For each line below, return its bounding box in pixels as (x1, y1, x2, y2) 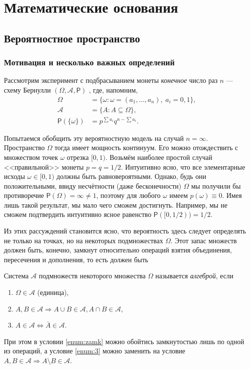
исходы (4, 171, 25, 181)
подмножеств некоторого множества (39, 271, 146, 281)
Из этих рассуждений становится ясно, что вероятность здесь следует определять (4, 226, 246, 236)
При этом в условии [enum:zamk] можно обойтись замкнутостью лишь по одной (4, 336, 244, 346)
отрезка (66, 152, 89, 162)
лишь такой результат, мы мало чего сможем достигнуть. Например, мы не (4, 199, 228, 210)
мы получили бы (191, 180, 241, 191)
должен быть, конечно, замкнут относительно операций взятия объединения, (4, 245, 232, 255)
